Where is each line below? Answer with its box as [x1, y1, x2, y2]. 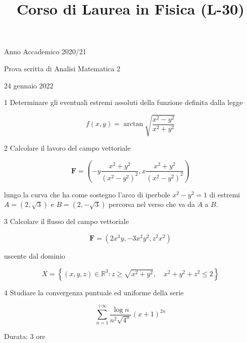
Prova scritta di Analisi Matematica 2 [4, 63, 120, 73]
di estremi [209, 189, 240, 199]
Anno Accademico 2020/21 [4, 46, 86, 57]
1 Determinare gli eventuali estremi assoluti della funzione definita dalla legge [4, 97, 243, 107]
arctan [124, 121, 143, 128]
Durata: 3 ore [4, 331, 46, 341]
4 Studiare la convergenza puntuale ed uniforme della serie [4, 287, 184, 297]
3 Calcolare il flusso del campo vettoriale [4, 216, 129, 226]
